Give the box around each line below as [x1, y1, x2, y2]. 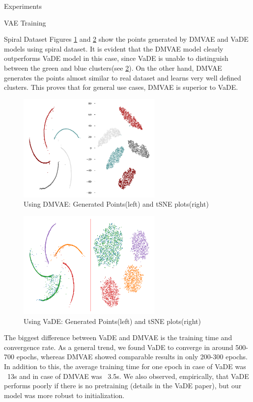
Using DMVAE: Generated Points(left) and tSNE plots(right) [24, 199, 209, 209]
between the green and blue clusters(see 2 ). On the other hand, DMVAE [4, 62, 222, 73]
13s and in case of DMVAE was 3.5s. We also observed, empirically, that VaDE [7, 371, 249, 381]
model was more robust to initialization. [4, 390, 125, 400]
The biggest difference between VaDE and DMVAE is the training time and [4, 332, 232, 343]
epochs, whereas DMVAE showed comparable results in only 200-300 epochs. [16, 351, 248, 362]
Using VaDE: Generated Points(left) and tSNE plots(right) [24, 316, 201, 326]
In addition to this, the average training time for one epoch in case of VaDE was [4, 361, 246, 371]
